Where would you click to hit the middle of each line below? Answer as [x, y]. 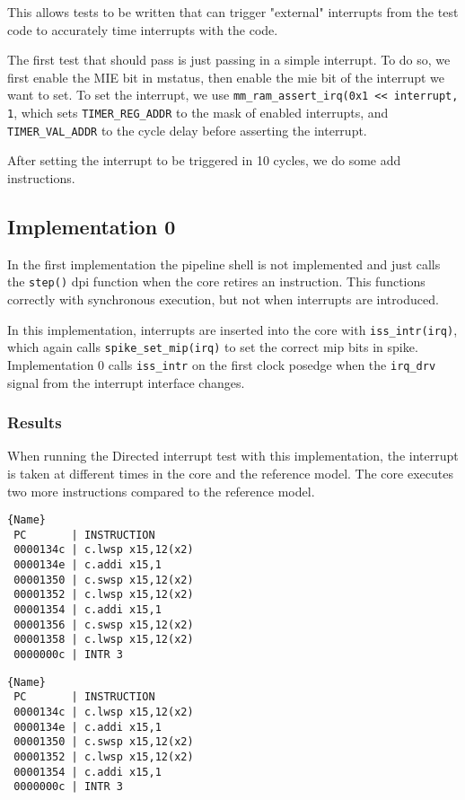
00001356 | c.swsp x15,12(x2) [104, 624]
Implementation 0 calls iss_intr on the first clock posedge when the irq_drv [222, 364]
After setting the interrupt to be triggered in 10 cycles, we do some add [204, 160]
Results [35, 422]
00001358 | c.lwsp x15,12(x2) [104, 640]
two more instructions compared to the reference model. [161, 491]
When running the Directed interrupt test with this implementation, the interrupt [233, 456]
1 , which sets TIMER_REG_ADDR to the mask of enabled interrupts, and [198, 113]
